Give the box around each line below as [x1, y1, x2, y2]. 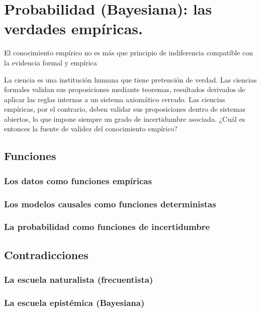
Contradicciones [4, 247, 89, 262]
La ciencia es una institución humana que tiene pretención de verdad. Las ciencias [4, 74, 257, 85]
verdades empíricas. [4, 18, 143, 39]
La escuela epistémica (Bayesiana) [4, 296, 145, 308]
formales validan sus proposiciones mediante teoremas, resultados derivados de [4, 84, 245, 95]
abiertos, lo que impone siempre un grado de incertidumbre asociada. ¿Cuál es [4, 113, 245, 124]
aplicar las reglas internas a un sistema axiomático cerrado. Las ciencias [4, 94, 225, 104]
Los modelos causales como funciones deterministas [4, 197, 216, 210]
